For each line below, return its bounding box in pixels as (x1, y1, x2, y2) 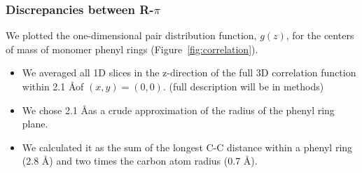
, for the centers (286, 28, 354, 43)
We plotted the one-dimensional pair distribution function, (6, 28, 257, 43)
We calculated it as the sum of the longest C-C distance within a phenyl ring (22, 139, 353, 154)
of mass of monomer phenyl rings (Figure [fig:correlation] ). (6, 41, 258, 56)
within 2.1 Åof (22, 79, 84, 93)
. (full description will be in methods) (162, 79, 324, 93)
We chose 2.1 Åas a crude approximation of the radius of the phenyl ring (22, 102, 335, 117)
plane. (22, 116, 48, 131)
